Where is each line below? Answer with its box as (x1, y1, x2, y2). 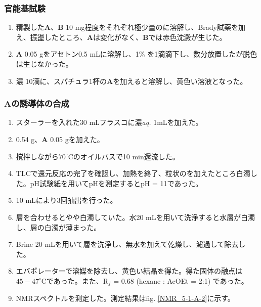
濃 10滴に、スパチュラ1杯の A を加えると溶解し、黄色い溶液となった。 (16, 75, 247, 86)
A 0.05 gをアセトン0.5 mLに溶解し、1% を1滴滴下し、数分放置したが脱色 (16, 49, 257, 59)
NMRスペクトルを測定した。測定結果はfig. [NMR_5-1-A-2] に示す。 (16, 292, 235, 303)
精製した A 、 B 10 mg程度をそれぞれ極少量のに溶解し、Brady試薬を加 (16, 22, 245, 32)
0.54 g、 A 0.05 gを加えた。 (16, 134, 104, 144)
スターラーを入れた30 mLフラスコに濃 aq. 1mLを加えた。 (16, 117, 203, 127)
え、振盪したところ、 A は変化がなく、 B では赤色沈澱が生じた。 (16, 31, 227, 42)
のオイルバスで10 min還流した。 (73, 151, 180, 161)
